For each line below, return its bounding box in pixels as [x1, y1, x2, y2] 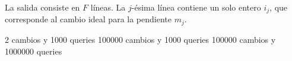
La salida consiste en [5, 1, 80, 13]
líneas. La [90, 1, 126, 13]
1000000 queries [5, 45, 62, 57]
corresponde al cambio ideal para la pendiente [5, 13, 172, 25]
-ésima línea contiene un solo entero [131, 1, 261, 13]
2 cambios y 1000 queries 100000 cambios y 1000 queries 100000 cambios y [5, 33, 276, 45]
